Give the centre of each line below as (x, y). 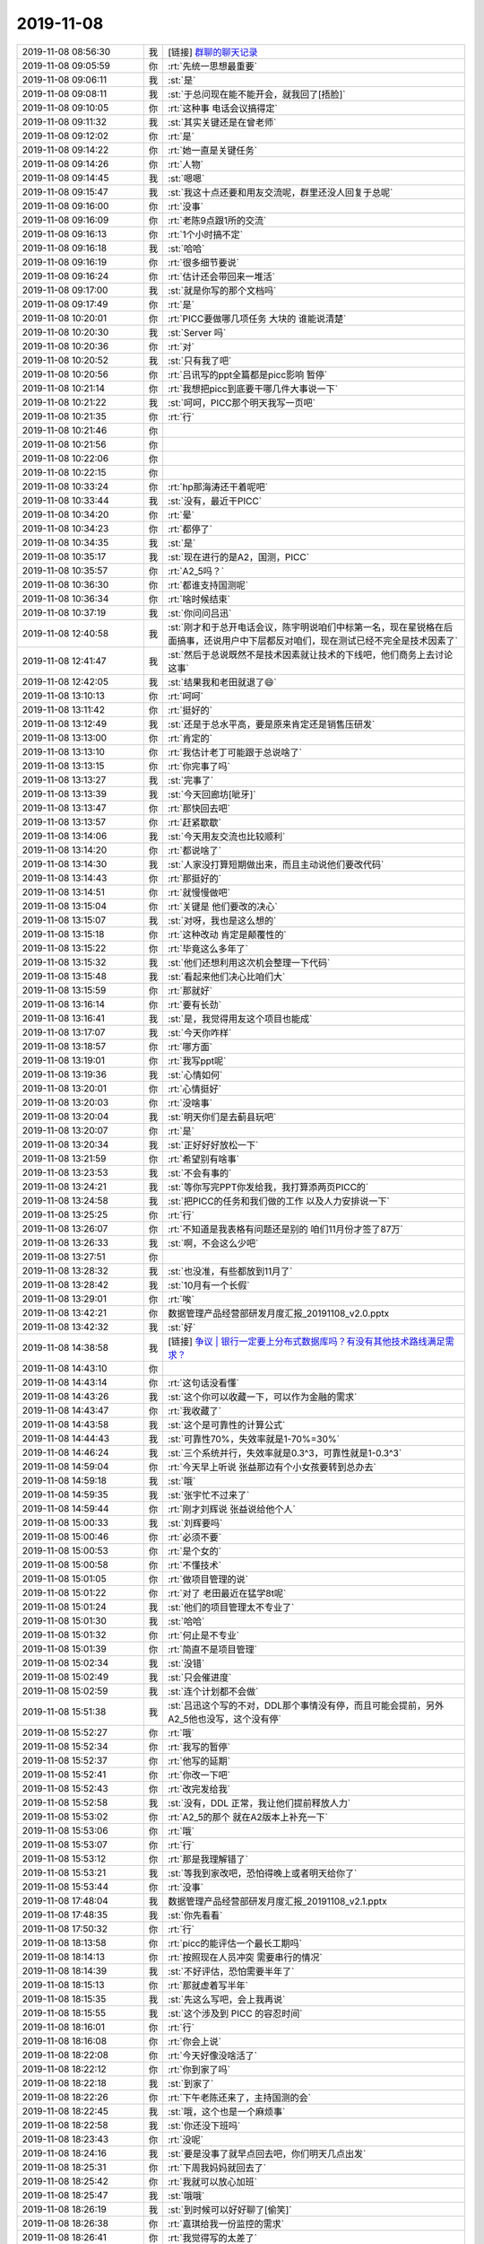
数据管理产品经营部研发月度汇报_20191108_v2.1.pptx (277, 1901)
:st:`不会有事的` (199, 1173)
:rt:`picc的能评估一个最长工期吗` (234, 1943)
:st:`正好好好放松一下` (213, 1144)
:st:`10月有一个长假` (208, 1285)
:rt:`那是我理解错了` (207, 1859)
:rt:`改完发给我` (199, 1789)
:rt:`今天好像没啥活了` (212, 2056)
